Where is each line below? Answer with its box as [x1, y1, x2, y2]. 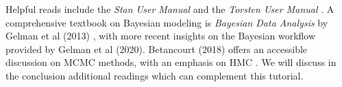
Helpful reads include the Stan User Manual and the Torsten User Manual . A [5, 2, 334, 16]
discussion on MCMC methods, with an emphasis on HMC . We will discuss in [5, 55, 337, 69]
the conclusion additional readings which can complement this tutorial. [5, 68, 304, 82]
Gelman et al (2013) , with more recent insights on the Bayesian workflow [5, 29, 316, 43]
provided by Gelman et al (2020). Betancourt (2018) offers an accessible [5, 41, 308, 56]
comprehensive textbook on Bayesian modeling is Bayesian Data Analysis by [5, 15, 328, 29]
